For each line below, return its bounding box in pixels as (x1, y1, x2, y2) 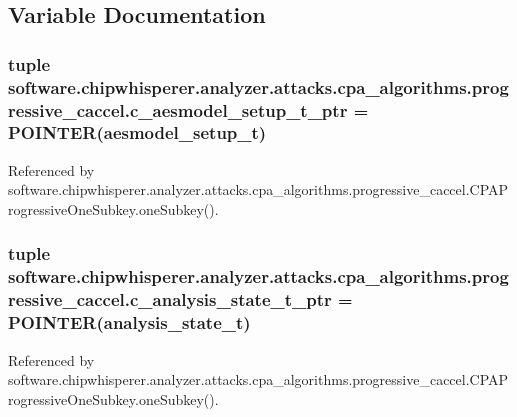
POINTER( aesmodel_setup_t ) (8, 120, 267, 145)
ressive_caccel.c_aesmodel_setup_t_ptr (8, 97, 348, 122)
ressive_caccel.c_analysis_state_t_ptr (8, 287, 332, 312)
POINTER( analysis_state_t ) (8, 310, 251, 335)
